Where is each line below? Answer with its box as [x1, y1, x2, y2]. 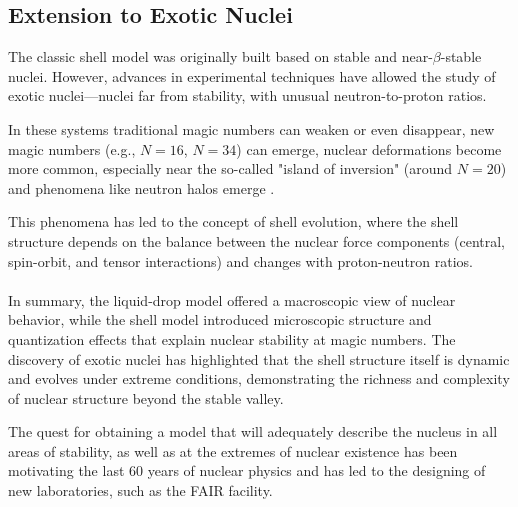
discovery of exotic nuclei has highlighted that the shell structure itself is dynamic [8, 348, 510, 369]
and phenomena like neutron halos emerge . [8, 177, 275, 198]
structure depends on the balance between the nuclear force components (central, [8, 230, 506, 251]
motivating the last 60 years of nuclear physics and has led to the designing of [8, 460, 486, 481]
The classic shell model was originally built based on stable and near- [8, 46, 433, 67]
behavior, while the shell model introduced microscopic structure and [8, 309, 432, 330]
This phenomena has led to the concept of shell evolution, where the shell [8, 211, 459, 232]
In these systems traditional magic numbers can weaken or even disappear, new [8, 118, 495, 139]
